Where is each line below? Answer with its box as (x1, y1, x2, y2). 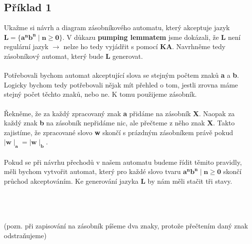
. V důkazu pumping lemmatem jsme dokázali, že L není (62, 32, 241, 42)
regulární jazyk (4, 41, 49, 52)
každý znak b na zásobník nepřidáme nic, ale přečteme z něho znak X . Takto (4, 118, 235, 128)
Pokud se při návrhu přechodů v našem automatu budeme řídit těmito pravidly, (4, 157, 242, 167)
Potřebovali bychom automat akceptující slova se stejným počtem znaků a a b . (4, 70, 239, 80)
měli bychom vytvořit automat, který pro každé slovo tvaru (4, 166, 181, 176)
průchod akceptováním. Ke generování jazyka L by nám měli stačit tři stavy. (4, 175, 233, 186)
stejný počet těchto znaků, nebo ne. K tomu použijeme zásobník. (4, 89, 197, 99)
